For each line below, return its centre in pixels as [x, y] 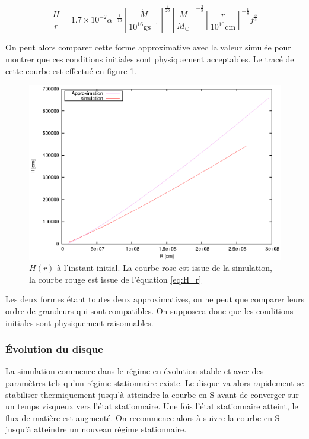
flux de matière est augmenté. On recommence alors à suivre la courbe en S [143, 417]
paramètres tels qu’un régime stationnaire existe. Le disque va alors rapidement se [154, 382]
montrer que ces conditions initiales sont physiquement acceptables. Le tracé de [150, 59]
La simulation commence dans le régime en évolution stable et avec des [135, 371]
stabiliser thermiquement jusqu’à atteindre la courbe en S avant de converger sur [152, 394]
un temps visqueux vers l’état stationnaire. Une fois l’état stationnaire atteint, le [152, 406]
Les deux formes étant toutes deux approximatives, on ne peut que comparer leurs [155, 299]
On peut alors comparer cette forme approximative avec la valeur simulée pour [148, 47]
